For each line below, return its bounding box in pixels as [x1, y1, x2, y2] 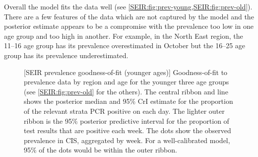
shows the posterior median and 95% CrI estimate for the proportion [24, 96, 233, 106]
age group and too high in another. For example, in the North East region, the [4, 30, 243, 41]
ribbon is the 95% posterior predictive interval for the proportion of [24, 115, 229, 126]
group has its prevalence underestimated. [4, 50, 129, 60]
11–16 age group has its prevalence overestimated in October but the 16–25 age [4, 40, 246, 51]
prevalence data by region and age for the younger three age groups [24, 77, 229, 87]
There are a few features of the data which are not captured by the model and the [4, 11, 254, 21]
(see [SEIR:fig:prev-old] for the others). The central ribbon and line [24, 86, 228, 96]
